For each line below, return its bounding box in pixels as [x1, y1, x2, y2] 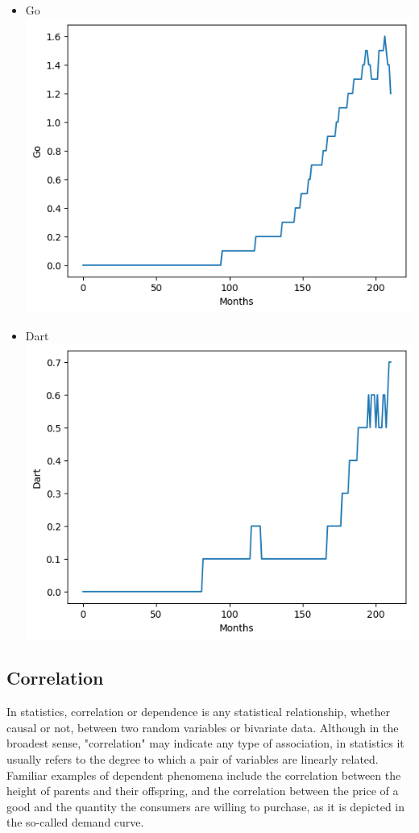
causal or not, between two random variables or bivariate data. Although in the [6, 718, 399, 735]
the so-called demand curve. [6, 814, 144, 831]
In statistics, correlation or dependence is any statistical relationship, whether [6, 703, 390, 720]
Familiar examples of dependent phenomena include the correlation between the [6, 766, 401, 783]
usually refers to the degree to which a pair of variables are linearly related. [6, 751, 379, 768]
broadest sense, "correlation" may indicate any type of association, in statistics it [6, 735, 404, 752]
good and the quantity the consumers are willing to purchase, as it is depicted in [6, 798, 405, 814]
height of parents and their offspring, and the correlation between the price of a [6, 782, 399, 799]
